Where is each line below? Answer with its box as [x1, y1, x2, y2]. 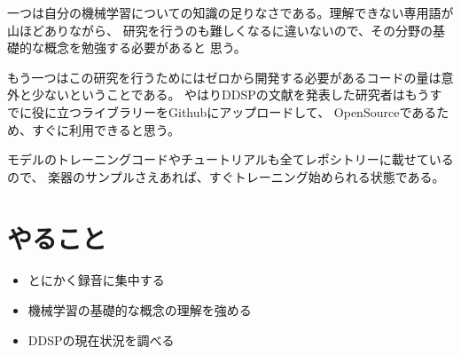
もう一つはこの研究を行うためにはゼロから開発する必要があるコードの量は [7, 67, 441, 86]
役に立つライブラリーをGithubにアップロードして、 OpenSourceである [31, 102, 437, 121]
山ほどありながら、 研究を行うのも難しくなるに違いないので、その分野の [7, 20, 434, 39]
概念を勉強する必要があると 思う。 [43, 38, 246, 57]
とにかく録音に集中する [27, 271, 165, 289]
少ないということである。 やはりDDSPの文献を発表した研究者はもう [31, 85, 430, 104]
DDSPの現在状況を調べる [27, 330, 175, 349]
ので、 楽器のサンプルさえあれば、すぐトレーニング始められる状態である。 [7, 167, 445, 185]
